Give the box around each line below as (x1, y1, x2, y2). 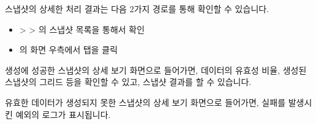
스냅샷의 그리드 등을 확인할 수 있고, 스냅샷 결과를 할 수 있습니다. (5, 75, 252, 88)
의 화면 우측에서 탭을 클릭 (19, 43, 118, 56)
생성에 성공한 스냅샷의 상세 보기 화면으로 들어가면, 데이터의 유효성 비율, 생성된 (5, 63, 307, 76)
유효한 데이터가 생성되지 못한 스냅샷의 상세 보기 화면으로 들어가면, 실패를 (5, 95, 286, 108)
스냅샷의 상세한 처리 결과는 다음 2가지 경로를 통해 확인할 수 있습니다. (5, 2, 269, 15)
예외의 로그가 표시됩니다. (15, 108, 111, 120)
